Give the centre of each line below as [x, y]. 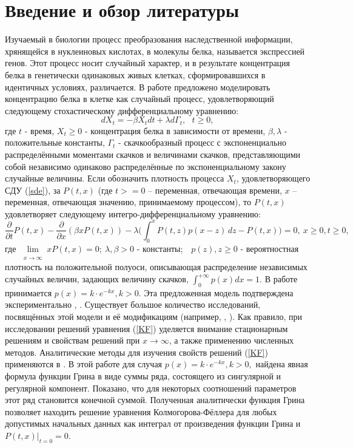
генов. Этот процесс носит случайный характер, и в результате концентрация [148, 63]
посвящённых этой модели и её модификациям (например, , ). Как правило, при [153, 317]
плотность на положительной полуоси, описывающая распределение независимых [156, 267]
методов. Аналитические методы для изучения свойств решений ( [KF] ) [136, 352]
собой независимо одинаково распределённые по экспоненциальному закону [146, 166]
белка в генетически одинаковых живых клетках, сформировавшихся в [135, 74]
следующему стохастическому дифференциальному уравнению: [122, 110]
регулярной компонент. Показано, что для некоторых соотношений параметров [151, 388]
